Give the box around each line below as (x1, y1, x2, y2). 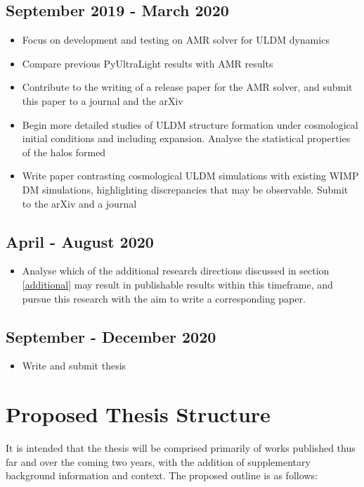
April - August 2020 (6, 230, 154, 252)
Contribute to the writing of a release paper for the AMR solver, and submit (22, 80, 353, 94)
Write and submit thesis (22, 358, 126, 373)
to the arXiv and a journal (22, 196, 137, 210)
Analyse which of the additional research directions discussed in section (22, 263, 330, 278)
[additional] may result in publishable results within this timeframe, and (22, 277, 333, 291)
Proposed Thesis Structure (6, 400, 271, 429)
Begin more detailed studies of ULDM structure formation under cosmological (22, 117, 358, 132)
